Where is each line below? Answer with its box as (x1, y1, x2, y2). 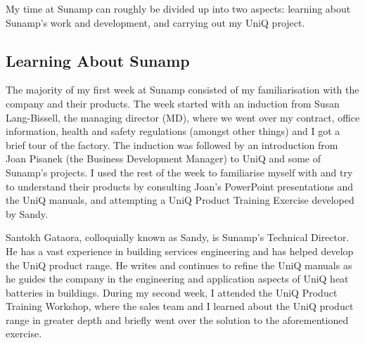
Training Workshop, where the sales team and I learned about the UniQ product (6, 299, 354, 313)
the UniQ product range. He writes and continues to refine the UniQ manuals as (6, 257, 352, 272)
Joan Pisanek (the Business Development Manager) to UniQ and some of (6, 151, 321, 166)
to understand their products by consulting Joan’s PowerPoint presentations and (6, 179, 354, 193)
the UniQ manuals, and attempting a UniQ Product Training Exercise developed (6, 193, 354, 207)
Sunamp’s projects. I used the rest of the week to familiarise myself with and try (6, 164, 353, 179)
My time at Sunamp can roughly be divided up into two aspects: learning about (6, 1, 351, 15)
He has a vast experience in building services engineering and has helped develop (6, 243, 354, 258)
